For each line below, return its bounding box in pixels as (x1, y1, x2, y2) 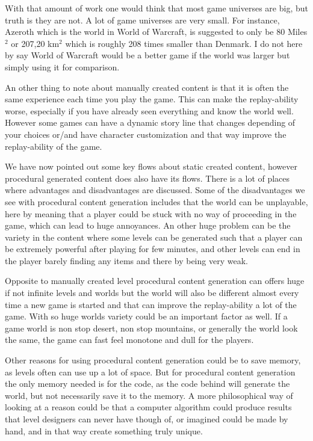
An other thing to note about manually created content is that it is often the (5, 81, 289, 93)
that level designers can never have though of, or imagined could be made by (5, 413, 288, 425)
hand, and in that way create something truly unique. (5, 424, 203, 437)
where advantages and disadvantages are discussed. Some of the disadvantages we (5, 183, 305, 196)
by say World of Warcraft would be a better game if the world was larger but (5, 49, 290, 61)
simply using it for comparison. (5, 60, 120, 73)
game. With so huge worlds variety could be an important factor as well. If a (5, 310, 288, 322)
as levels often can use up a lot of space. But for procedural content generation (5, 365, 296, 378)
